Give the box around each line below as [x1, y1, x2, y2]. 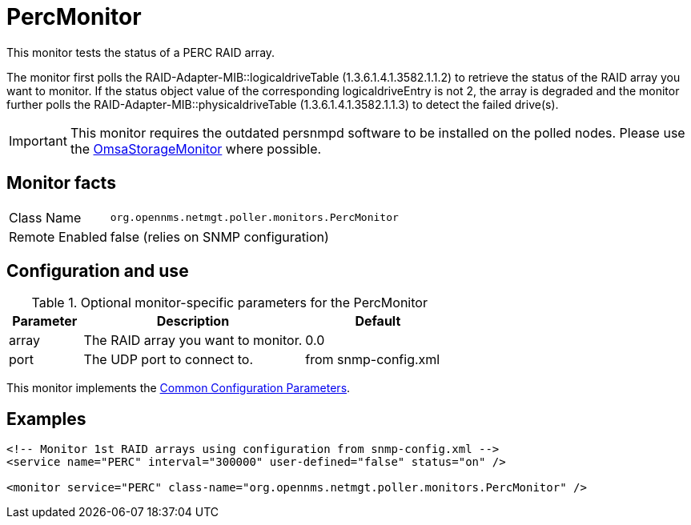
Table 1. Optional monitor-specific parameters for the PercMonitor [31, 295, 428, 311]
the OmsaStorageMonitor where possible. [70, 140, 322, 157]
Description [156, 313, 230, 330]
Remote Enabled [9, 228, 107, 245]
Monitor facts [6, 173, 116, 194]
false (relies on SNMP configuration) [110, 228, 329, 245]
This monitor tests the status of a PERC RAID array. [6, 45, 275, 59]
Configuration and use [6, 261, 189, 282]
